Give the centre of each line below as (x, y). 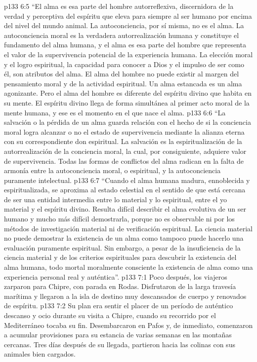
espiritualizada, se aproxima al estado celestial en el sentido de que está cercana (125, 190)
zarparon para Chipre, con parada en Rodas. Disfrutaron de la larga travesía (120, 286)
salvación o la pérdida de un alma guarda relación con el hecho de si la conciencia (128, 122)
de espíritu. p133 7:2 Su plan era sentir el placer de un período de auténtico (119, 306)
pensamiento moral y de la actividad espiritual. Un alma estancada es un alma (123, 83)
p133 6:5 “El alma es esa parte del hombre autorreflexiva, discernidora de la (119, 6)
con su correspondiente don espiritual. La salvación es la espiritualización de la (123, 141)
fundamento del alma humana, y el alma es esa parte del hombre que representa (125, 45)
